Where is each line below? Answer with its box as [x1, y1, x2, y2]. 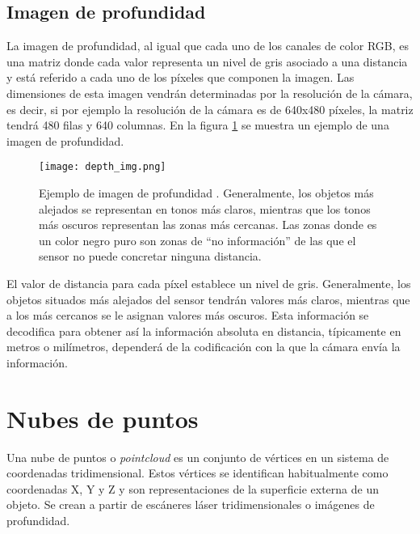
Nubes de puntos [6, 401, 199, 434]
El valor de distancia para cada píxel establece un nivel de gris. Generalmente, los [6, 274, 411, 291]
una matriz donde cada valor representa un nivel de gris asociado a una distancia [6, 53, 408, 70]
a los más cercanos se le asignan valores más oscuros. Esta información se [6, 307, 369, 324]
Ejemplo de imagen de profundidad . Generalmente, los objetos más [39, 184, 374, 201]
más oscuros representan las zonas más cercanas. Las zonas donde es [39, 216, 377, 233]
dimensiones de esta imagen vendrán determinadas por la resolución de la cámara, [6, 84, 413, 101]
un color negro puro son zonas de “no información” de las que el [39, 231, 356, 248]
